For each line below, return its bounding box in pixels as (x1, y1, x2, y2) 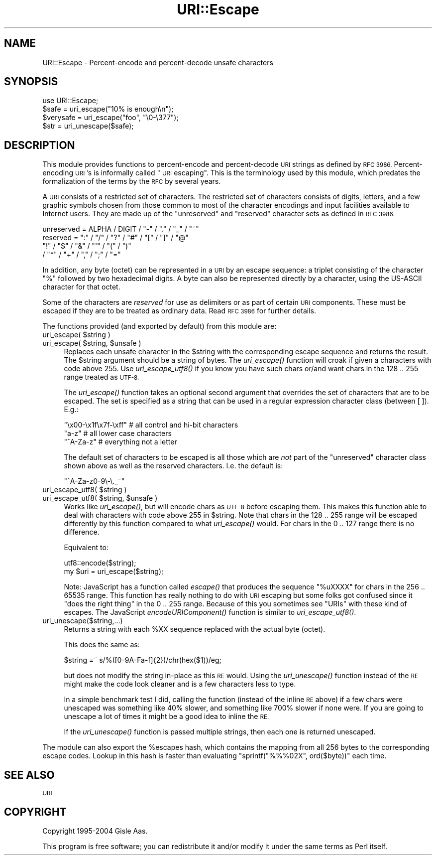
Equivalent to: (64, 543, 109, 552)
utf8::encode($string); (64, 559, 136, 568)
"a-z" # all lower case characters (64, 429, 172, 438)
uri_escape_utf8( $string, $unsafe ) (42, 494, 158, 503)
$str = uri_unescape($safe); (42, 122, 134, 131)
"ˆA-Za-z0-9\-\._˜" (64, 477, 125, 486)
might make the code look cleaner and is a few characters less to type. (64, 680, 296, 689)
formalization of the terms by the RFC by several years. (42, 177, 221, 186)
